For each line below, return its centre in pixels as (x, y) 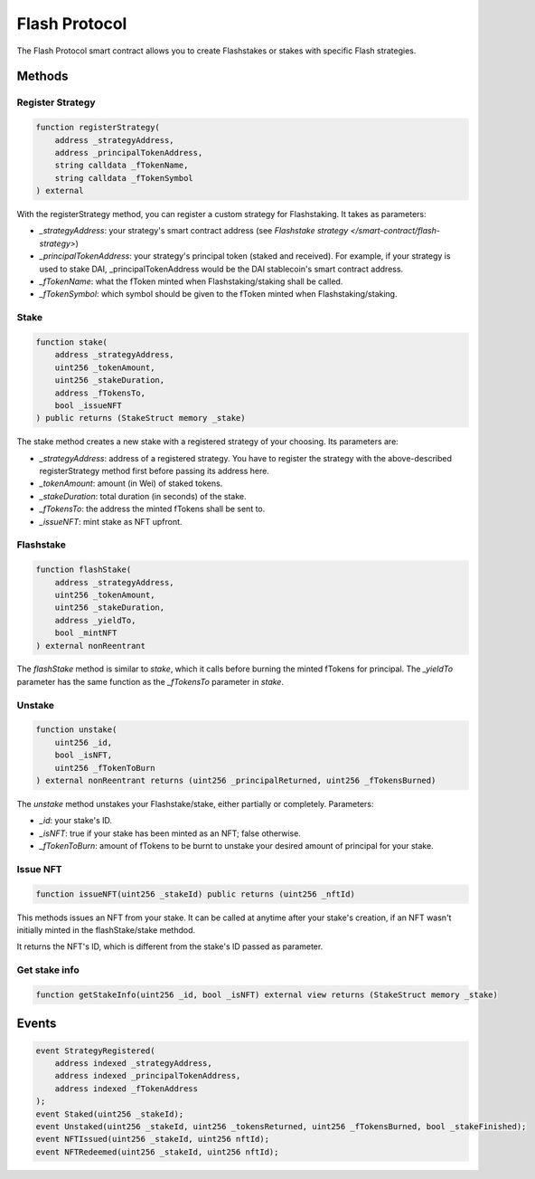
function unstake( (76, 730)
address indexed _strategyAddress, (133, 1063)
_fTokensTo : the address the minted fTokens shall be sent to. (152, 509)
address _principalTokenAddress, (129, 152)
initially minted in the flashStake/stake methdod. (106, 930)
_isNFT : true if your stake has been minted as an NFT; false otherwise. (170, 833)
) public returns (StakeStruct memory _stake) (141, 418)
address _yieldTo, (95, 620)
